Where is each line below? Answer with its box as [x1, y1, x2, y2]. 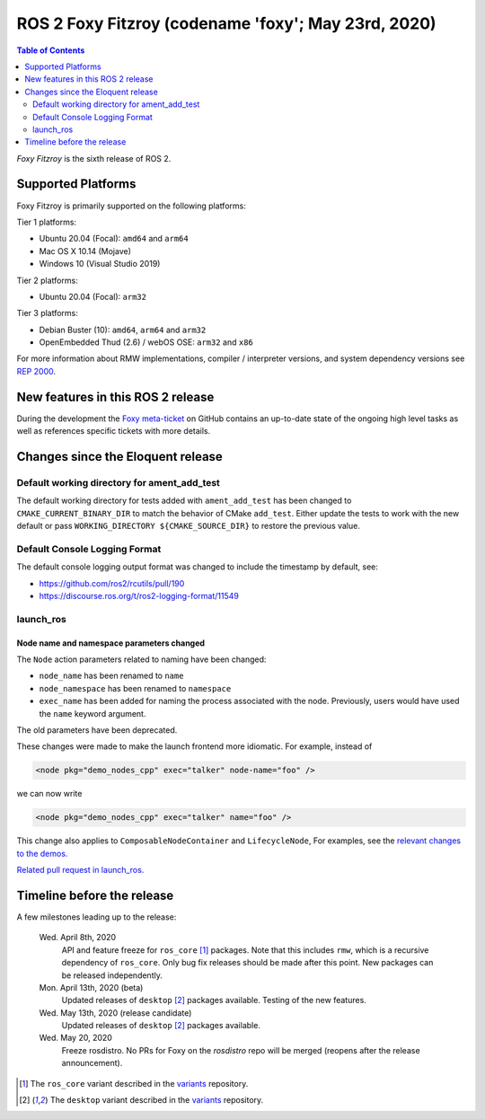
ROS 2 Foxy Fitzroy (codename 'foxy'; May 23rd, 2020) [16, 13, 436, 33]
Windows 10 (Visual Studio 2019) [39, 259, 161, 269]
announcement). [61, 1058, 123, 1069]
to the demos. [16, 848, 68, 859]
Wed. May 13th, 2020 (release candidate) [39, 1007, 192, 1018]
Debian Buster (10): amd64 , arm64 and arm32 [39, 324, 207, 335]
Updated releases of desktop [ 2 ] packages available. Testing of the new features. [61, 995, 367, 1006]
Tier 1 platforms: [16, 216, 76, 227]
